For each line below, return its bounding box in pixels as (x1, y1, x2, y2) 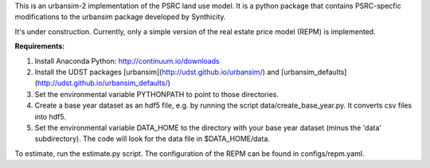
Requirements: (14, 41, 65, 51)
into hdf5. (34, 111, 67, 121)
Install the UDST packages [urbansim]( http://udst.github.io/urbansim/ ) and (34, 67, 280, 76)
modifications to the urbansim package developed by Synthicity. (14, 12, 226, 21)
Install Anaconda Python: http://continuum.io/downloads (34, 56, 220, 65)
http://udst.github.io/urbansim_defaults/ (37, 78, 168, 88)
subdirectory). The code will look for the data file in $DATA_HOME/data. (34, 134, 271, 143)
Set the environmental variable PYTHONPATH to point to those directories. (34, 89, 279, 99)
